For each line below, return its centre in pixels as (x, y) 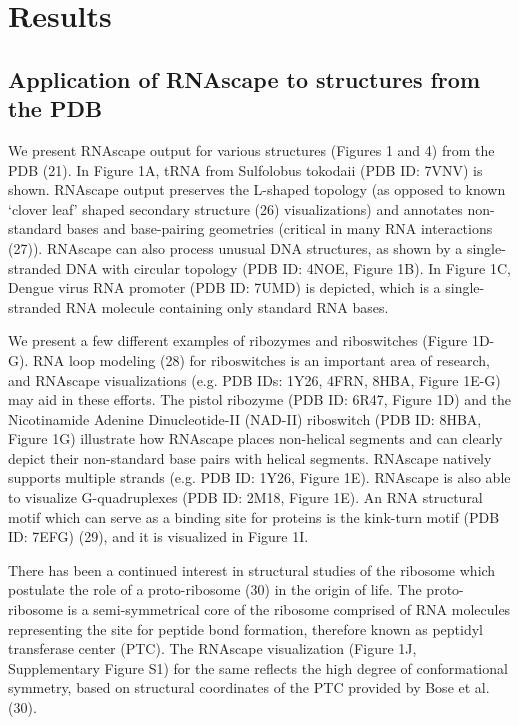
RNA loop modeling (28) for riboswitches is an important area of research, (261, 359)
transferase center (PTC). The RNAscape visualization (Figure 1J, (212, 648)
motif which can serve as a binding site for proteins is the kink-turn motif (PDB (254, 516)
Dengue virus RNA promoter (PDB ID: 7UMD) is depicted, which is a (224, 287)
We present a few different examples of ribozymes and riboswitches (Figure (238, 340)
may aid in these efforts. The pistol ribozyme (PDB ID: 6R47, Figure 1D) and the (259, 399)
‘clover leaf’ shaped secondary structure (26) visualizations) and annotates (235, 208)
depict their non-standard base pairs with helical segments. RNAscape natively (250, 457)
